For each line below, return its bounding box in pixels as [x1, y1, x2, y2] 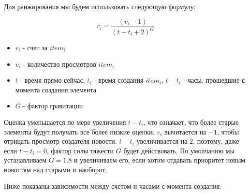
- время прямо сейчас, [20, 75, 85, 85]
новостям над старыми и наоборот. [4, 164, 107, 174]
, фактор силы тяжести [47, 145, 114, 155]
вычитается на [164, 126, 206, 136]
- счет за [22, 43, 47, 52]
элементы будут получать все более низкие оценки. [4, 126, 155, 136]
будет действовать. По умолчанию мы [123, 145, 235, 155]
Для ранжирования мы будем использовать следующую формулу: [4, 1, 196, 11]
